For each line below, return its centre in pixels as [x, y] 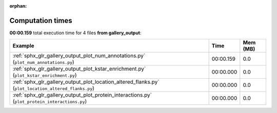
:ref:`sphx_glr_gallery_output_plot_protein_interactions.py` [82, 95]
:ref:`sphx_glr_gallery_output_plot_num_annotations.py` [79, 56]
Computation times [41, 20]
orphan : [18, 6]
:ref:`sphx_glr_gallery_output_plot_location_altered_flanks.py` [86, 82]
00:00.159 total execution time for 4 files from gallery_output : [75, 33]
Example [23, 46]
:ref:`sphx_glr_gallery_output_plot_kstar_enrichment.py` [79, 69]
